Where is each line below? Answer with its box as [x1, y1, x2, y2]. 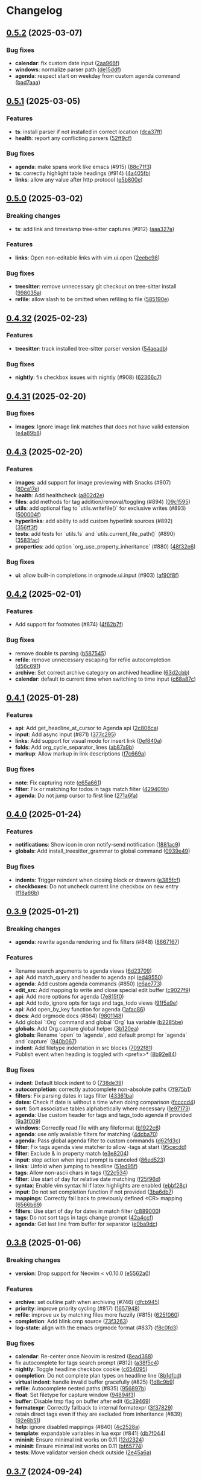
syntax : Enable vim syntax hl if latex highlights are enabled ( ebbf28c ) [14, 1182, 188, 1189]
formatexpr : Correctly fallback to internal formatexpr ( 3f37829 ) [14, 1404, 173, 1411]
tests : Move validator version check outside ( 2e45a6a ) [14, 1449, 152, 1456]
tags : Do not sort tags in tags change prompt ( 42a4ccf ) [14, 1214, 154, 1221]
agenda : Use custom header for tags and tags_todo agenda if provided [14, 1112, 192, 1119]
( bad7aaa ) [14, 78, 41, 86]
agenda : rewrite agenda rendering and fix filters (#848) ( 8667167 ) [14, 938, 180, 946]
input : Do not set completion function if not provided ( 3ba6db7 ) [14, 1188, 174, 1195]
